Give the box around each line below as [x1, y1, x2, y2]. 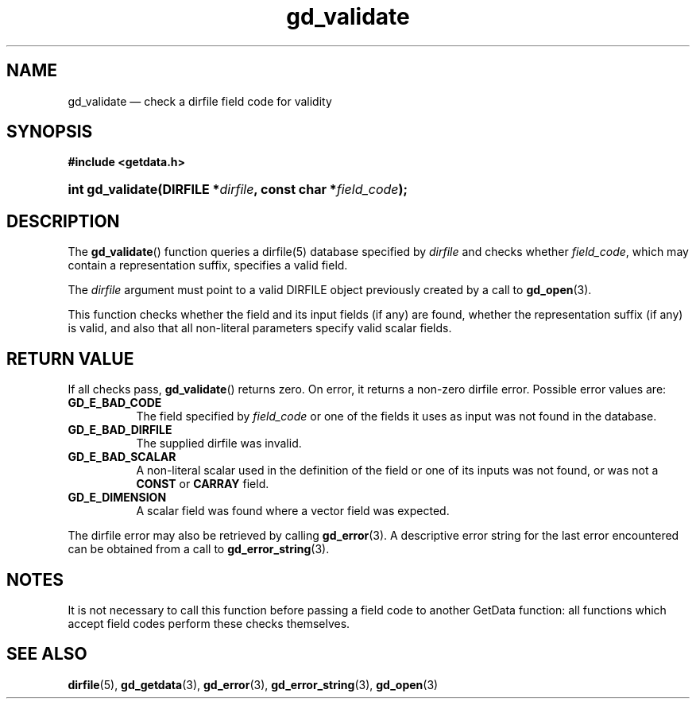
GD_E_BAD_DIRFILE [68, 423, 172, 437]
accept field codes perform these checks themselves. [68, 616, 350, 630]
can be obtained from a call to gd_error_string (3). [68, 542, 330, 556]
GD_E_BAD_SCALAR [68, 450, 176, 464]
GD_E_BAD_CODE [68, 396, 162, 410]
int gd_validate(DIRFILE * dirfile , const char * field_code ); [68, 181, 408, 198]
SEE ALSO [6, 644, 87, 664]
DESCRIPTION [6, 211, 120, 231]
